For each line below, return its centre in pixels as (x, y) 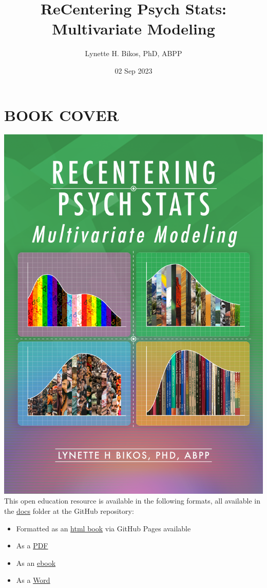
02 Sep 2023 (133, 70)
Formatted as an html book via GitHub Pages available (103, 528)
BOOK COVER (62, 115)
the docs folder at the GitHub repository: (69, 511)
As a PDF (32, 546)
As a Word (33, 580)
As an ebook (36, 563)
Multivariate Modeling (133, 29)
